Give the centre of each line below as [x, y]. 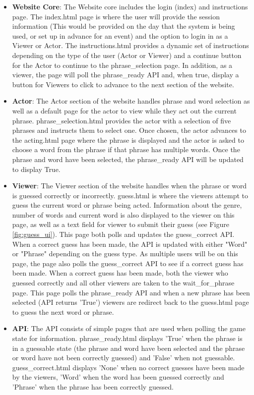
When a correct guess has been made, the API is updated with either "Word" [130, 244]
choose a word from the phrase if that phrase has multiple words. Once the [126, 149]
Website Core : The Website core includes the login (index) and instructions [130, 6]
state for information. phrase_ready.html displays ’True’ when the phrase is [127, 338]
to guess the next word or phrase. [63, 311]
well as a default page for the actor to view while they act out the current [124, 110]
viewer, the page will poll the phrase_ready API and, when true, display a [126, 75]
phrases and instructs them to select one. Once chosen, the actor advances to [129, 130]
